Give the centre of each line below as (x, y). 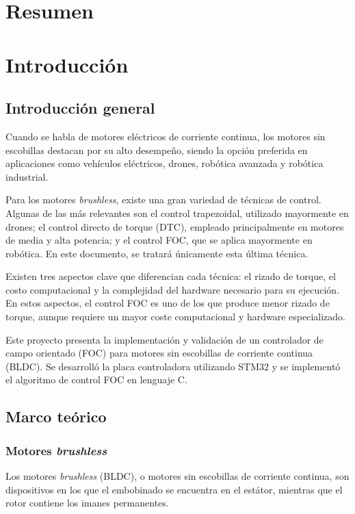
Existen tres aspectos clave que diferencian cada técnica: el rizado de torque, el (171, 276)
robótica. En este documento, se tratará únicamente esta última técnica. (157, 253)
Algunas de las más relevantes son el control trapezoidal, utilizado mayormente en (177, 213)
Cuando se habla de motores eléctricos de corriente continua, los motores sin (166, 136)
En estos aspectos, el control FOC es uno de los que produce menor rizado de (168, 303)
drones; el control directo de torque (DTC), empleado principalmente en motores (175, 226)
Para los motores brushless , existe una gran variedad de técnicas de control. (163, 200)
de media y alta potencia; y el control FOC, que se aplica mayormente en (159, 240)
